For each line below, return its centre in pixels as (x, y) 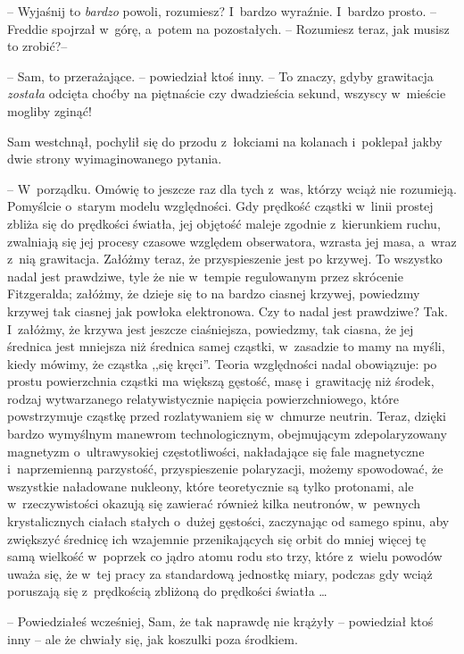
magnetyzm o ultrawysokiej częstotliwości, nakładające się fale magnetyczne (216, 451)
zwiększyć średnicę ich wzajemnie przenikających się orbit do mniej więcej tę (217, 538)
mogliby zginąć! (50, 110)
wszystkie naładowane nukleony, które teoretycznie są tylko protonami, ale (211, 486)
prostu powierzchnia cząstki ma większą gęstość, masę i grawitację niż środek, (221, 381)
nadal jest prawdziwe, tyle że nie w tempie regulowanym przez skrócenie (205, 276)
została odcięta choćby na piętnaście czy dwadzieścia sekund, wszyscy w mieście (227, 93)
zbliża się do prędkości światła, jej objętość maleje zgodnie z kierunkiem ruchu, (224, 223)
